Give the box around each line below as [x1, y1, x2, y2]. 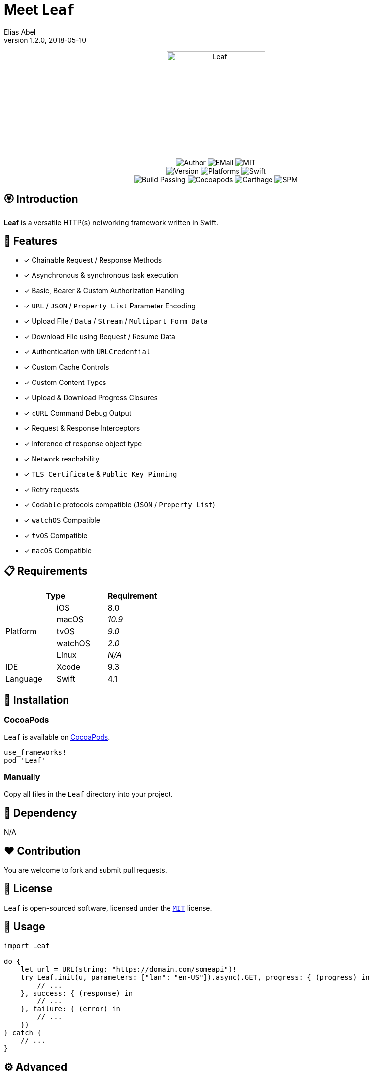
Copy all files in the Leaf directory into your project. [4, 790, 173, 799]
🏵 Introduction [4, 193, 78, 206]
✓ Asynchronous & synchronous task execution [24, 271, 178, 280]
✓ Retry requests [24, 485, 79, 494]
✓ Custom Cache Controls [24, 363, 109, 372]
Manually [4, 771, 40, 782]
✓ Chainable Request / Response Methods [24, 256, 162, 265]
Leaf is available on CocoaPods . [4, 732, 110, 741]
